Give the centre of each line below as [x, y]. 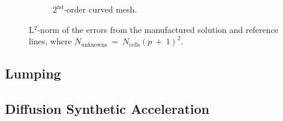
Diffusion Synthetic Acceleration [107, 108]
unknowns [94, 45]
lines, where [50, 41]
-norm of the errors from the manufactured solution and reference [158, 29]
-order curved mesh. [100, 9]
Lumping [33, 73]
